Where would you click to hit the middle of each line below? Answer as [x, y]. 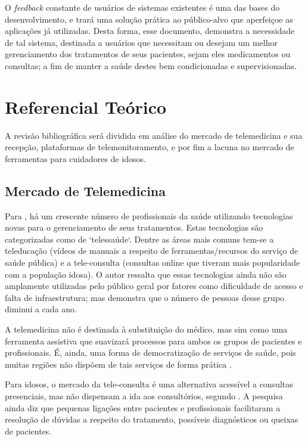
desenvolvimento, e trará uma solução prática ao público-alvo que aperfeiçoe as [149, 19]
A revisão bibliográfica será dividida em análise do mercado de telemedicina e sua [154, 135]
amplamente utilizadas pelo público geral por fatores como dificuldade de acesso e [154, 286]
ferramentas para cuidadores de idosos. [75, 158]
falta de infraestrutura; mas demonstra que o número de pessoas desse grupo [145, 297]
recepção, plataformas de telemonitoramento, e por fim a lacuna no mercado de [150, 147]
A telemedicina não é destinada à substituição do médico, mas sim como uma [146, 329]
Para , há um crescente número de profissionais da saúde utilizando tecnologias [149, 215]
